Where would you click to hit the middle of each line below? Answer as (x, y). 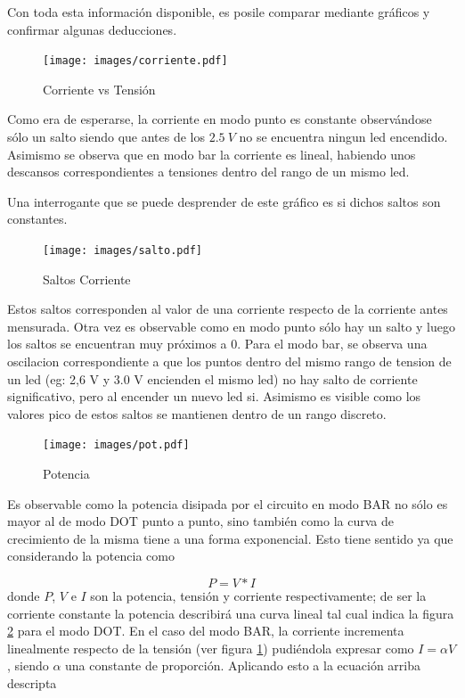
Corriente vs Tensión (99, 89)
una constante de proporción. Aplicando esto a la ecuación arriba (243, 665)
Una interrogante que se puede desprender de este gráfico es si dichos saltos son (224, 201)
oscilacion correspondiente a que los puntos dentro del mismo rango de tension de (229, 361)
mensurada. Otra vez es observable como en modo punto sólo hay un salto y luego (231, 326)
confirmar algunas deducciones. (92, 29)
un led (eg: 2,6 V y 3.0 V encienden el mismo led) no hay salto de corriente (212, 378)
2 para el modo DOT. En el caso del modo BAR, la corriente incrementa (206, 631)
